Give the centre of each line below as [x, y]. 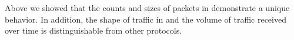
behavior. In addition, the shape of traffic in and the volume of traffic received [146, 19]
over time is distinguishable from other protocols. [93, 30]
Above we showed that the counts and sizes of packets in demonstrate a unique [147, 8]
